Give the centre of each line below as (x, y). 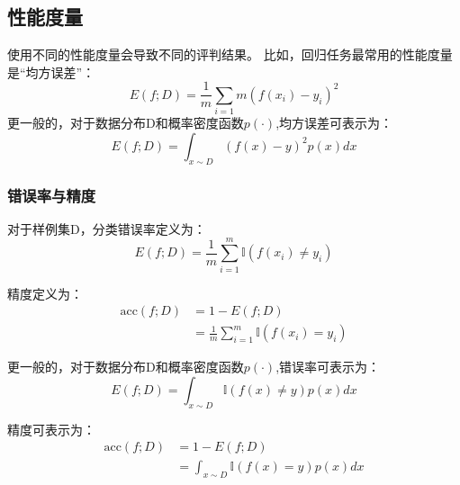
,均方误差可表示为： (334, 123)
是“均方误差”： (51, 72)
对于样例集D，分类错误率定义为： (107, 228)
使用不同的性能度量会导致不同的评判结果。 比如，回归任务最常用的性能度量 (230, 54)
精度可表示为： (51, 429)
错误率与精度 (52, 195)
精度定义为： (45, 293)
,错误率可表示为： (328, 367)
